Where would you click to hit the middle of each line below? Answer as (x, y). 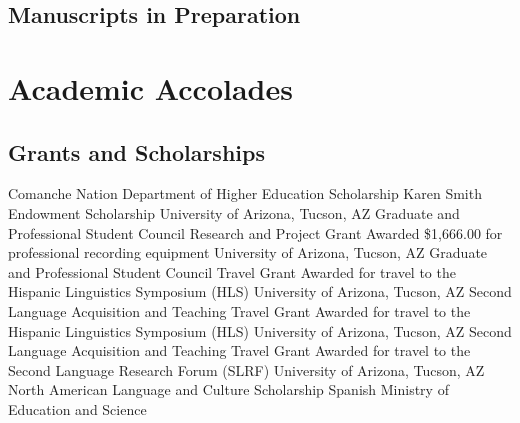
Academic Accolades (150, 87)
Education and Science (77, 408)
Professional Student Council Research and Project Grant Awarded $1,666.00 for (255, 232)
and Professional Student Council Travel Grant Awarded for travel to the (232, 271)
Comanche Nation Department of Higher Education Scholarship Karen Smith (245, 193)
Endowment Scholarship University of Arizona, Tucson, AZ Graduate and (234, 212)
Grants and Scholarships (136, 151)
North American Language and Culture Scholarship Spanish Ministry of (228, 389)
